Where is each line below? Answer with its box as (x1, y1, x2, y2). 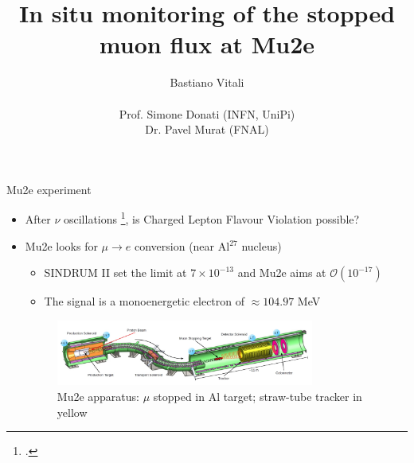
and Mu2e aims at (237, 264, 326, 281)
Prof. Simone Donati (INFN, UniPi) (119, 105, 295, 122)
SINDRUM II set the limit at (44, 264, 187, 281)
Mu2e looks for (25, 237, 98, 254)
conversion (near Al (134, 237, 230, 254)
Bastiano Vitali (170, 74, 244, 91)
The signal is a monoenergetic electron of (44, 293, 245, 309)
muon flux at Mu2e (99, 28, 315, 60)
